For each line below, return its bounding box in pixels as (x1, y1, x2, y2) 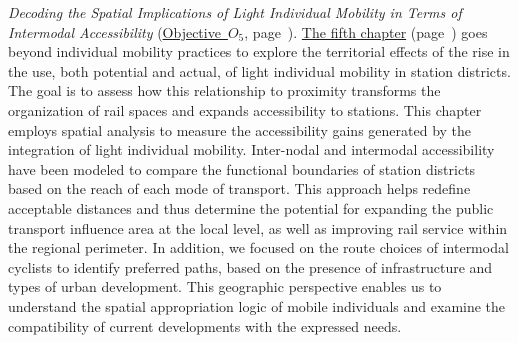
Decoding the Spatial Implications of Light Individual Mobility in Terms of (8, 2, 462, 22)
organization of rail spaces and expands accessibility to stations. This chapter (8, 99, 482, 120)
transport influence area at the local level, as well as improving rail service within (8, 217, 508, 238)
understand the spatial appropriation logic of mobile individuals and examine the (8, 295, 506, 316)
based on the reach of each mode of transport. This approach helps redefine (8, 178, 471, 199)
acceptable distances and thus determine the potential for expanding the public (8, 197, 494, 218)
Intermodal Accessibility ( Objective (8, 21, 221, 42)
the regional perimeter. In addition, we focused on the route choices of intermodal (8, 237, 509, 258)
